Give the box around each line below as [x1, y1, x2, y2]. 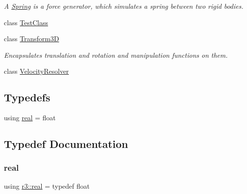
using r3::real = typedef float [4, 180, 90, 191]
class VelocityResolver [4, 66, 69, 76]
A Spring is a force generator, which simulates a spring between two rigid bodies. [4, 1, 244, 11]
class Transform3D [4, 33, 59, 44]
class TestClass [4, 17, 48, 27]
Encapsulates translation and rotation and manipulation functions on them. [4, 49, 228, 60]
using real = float [4, 113, 56, 123]
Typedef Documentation [4, 136, 128, 151]
